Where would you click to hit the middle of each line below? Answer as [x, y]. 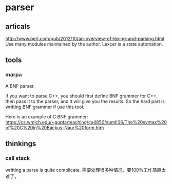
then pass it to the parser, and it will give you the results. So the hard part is [85, 101]
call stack [17, 158]
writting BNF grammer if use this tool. [45, 107]
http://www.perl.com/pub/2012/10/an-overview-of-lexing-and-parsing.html [85, 38]
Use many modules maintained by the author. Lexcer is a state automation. [84, 44]
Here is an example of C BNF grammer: [47, 116]
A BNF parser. [20, 86]
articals [18, 26]
